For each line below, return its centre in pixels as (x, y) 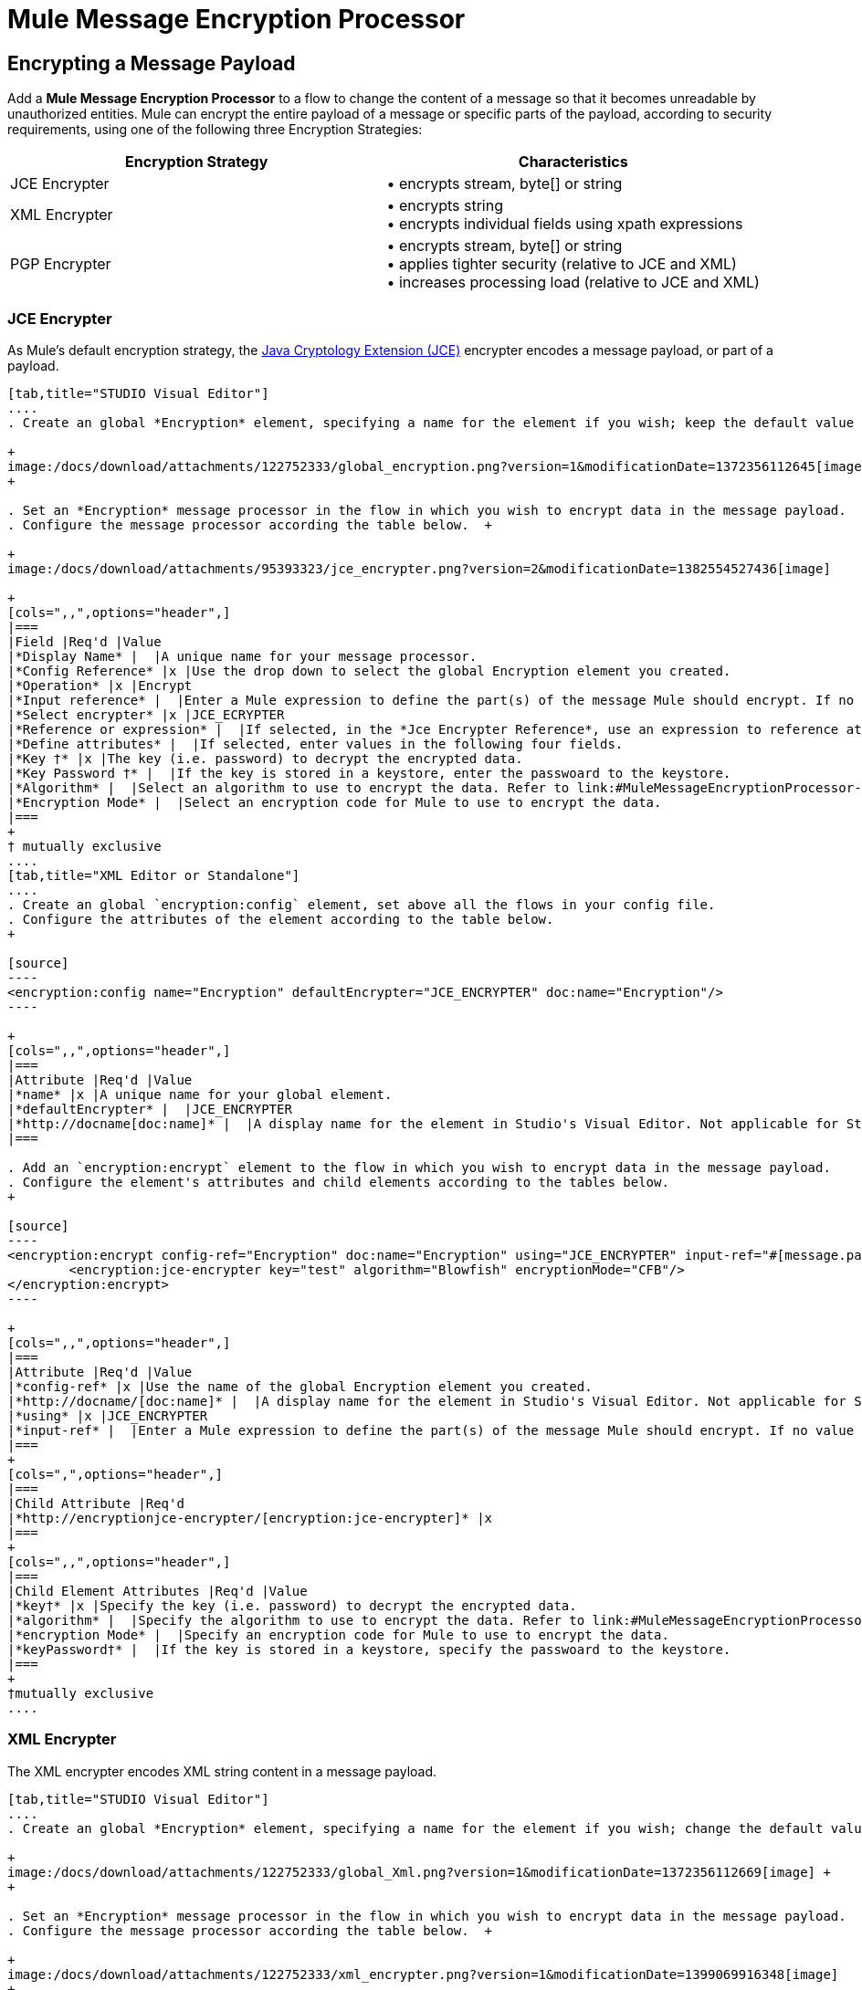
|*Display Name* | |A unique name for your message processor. (242, 656)
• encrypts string (445, 206)
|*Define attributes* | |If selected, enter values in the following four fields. (315, 744)
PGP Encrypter (61, 264)
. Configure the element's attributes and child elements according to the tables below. (338, 1182)
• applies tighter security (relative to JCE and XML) (562, 264)
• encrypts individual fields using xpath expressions (565, 224)
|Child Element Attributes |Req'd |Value (158, 1591)
